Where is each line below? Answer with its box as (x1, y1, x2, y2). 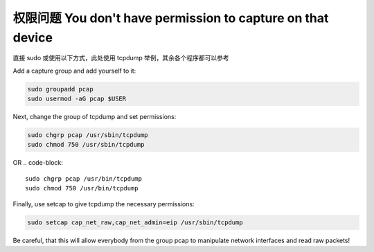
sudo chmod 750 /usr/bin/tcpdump (25, 184, 139, 192)
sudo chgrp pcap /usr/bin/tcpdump (25, 174, 142, 183)
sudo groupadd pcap (27, 85, 93, 93)
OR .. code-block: (12, 159, 64, 167)
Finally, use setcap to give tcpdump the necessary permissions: (12, 199, 195, 208)
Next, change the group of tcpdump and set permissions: (12, 113, 177, 121)
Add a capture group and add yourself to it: (12, 66, 136, 75)
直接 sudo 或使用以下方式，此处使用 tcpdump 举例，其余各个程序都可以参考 (12, 54, 230, 62)
